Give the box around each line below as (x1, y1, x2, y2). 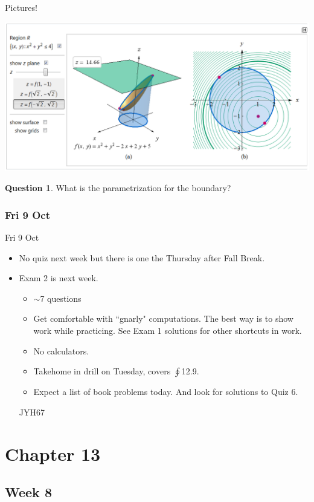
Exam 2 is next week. (19, 272, 98, 284)
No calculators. (33, 344, 89, 357)
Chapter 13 (5, 441, 101, 466)
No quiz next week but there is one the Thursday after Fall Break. (19, 251, 265, 264)
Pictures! (5, 1, 37, 13)
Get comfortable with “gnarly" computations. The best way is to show (33, 312, 293, 325)
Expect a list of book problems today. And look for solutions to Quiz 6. (33, 385, 298, 398)
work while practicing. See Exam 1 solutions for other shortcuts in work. (33, 324, 302, 337)
